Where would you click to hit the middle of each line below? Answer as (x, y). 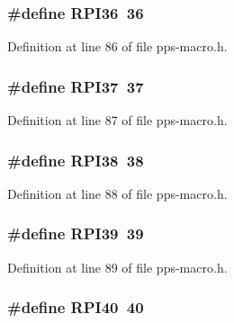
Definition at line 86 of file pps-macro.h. (117, 46)
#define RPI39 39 (76, 233)
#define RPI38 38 (76, 160)
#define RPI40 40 (76, 307)
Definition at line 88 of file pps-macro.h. (117, 193)
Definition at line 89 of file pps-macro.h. (117, 267)
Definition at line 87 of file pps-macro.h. (117, 120)
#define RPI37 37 (76, 86)
